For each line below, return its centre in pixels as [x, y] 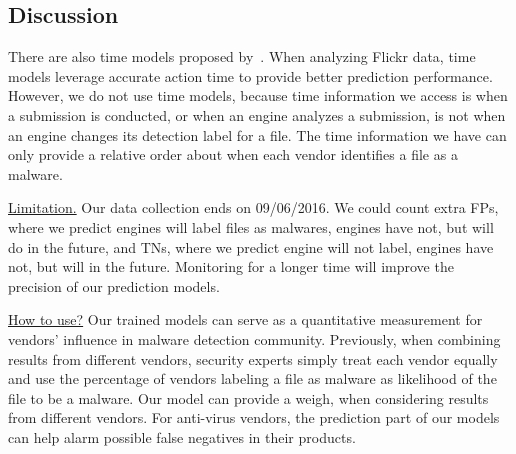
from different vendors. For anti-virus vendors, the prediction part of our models [254, 417]
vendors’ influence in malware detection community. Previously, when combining [254, 338]
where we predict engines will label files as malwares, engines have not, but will [251, 226]
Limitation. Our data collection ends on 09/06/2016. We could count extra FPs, [253, 207]
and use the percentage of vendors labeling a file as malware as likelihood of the [252, 378]
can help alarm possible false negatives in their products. [182, 436]
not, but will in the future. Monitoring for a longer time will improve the [231, 266]
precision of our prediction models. [114, 285]
